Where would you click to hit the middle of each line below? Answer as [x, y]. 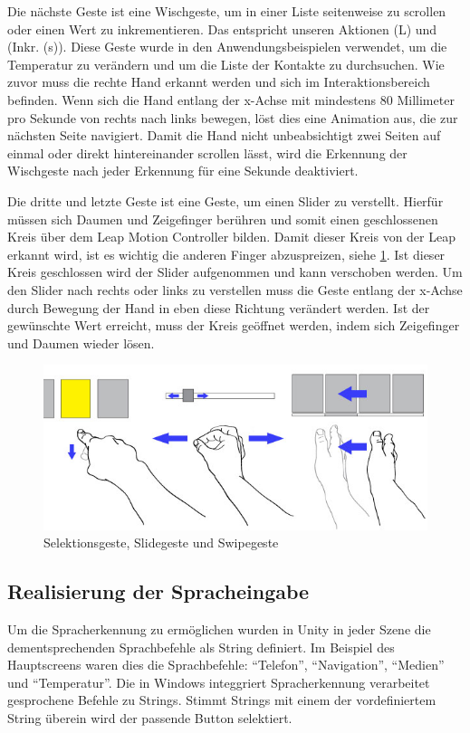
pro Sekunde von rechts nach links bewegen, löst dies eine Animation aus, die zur [233, 117]
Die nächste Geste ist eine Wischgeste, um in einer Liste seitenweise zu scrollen [227, 11]
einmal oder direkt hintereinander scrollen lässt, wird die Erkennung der [207, 152]
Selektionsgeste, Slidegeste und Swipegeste [161, 543]
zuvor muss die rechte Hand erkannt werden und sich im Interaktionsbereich [219, 82]
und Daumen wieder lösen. [81, 343]
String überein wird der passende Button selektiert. [150, 718]
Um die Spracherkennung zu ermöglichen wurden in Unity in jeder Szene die [219, 629]
